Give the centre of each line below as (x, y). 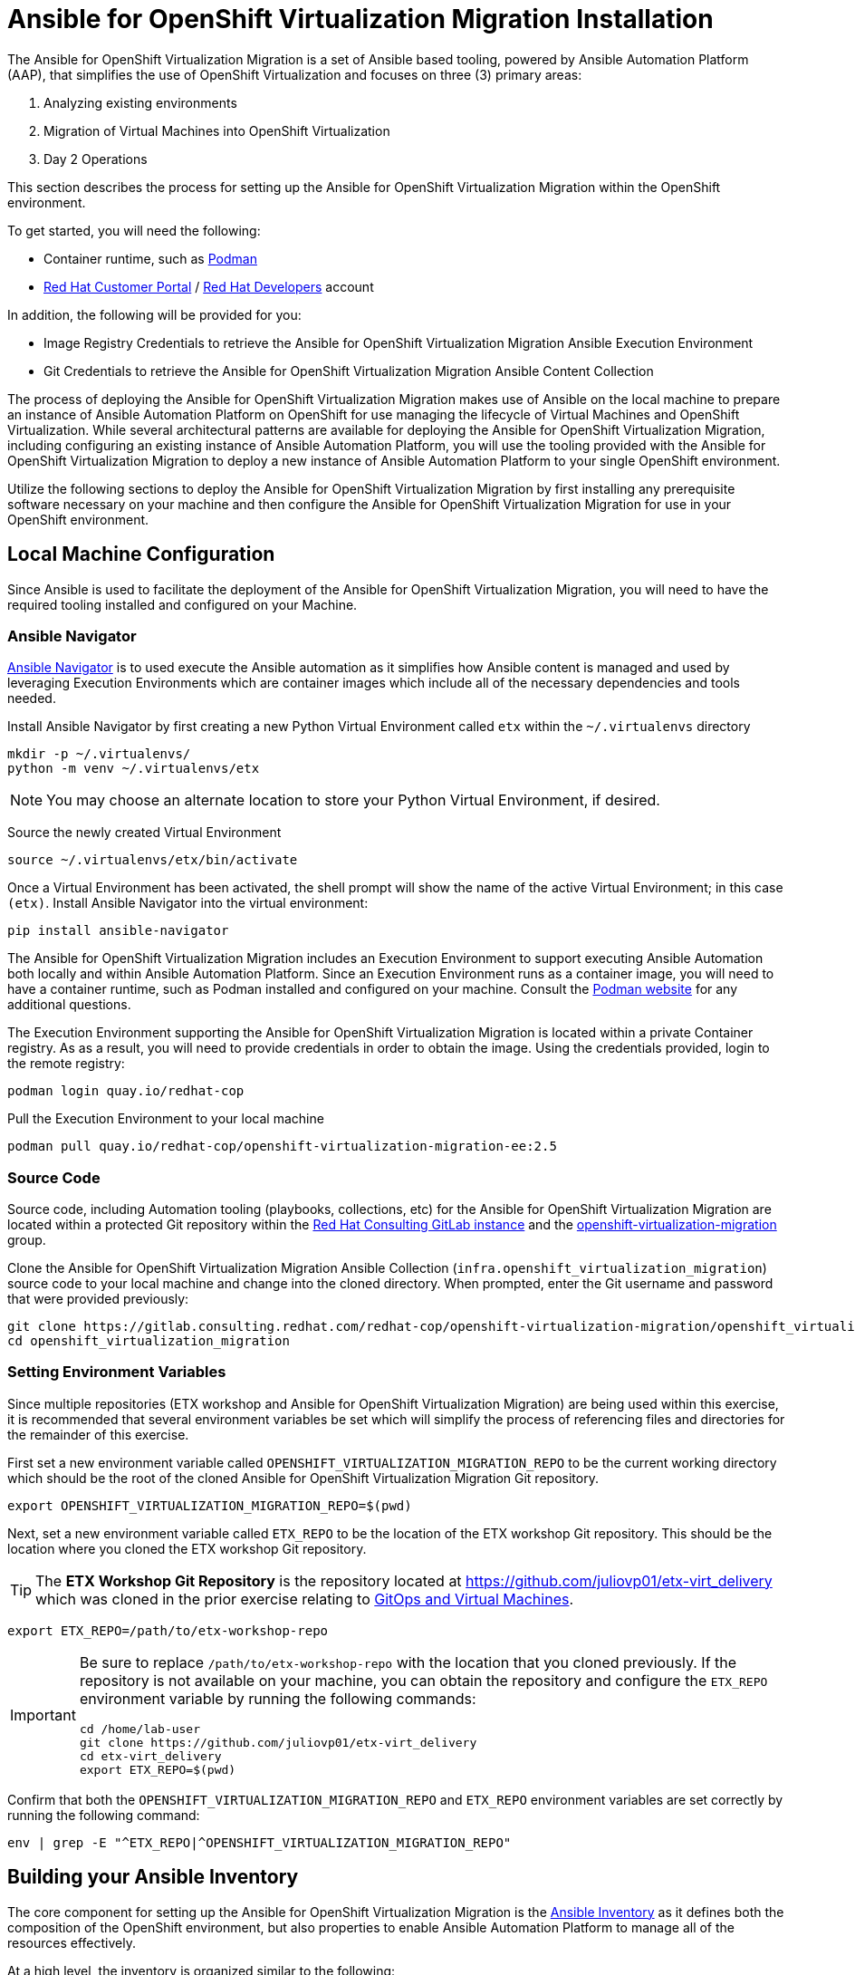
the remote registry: (66, 1064)
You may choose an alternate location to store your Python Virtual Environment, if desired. (353, 800)
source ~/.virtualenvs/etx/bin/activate (153, 860)
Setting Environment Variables (117, 1372)
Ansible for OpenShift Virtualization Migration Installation (360, 19)
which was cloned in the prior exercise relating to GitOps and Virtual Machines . (305, 1599)
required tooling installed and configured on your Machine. (183, 604)
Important (43, 1715)
